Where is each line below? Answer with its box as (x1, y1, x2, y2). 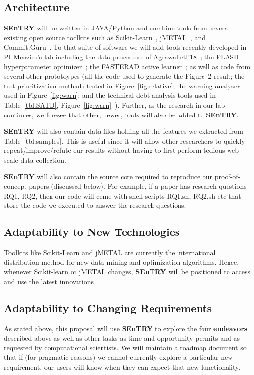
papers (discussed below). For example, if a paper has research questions (29, 181, 247, 191)
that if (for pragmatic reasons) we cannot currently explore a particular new (4, 352, 233, 362)
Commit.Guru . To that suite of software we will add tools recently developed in (4, 42, 247, 52)
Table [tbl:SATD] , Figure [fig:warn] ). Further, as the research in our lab (4, 99, 225, 110)
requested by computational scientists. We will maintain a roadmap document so (4, 342, 247, 352)
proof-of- (214, 171, 241, 181)
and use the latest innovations (4, 276, 94, 286)
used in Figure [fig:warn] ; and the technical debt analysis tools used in (4, 90, 216, 100)
